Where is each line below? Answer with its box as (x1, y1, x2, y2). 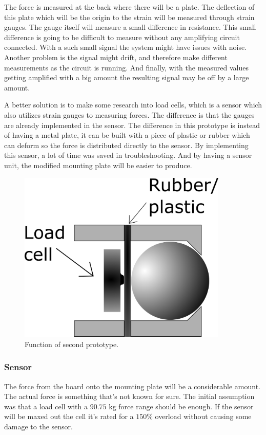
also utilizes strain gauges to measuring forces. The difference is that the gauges (4, 109, 255, 120)
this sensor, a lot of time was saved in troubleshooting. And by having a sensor (4, 150, 252, 160)
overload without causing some (155, 411, 252, 422)
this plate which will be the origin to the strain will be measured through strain (4, 11, 255, 22)
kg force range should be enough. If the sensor (109, 401, 254, 411)
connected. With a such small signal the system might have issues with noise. (4, 42, 247, 52)
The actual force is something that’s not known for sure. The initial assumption (4, 391, 255, 402)
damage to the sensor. (4, 421, 73, 431)
